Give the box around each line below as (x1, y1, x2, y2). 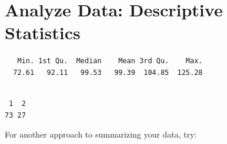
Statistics (5, 20, 81, 44)
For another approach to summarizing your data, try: (5, 128, 197, 140)
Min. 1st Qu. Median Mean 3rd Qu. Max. (17, 57, 203, 66)
